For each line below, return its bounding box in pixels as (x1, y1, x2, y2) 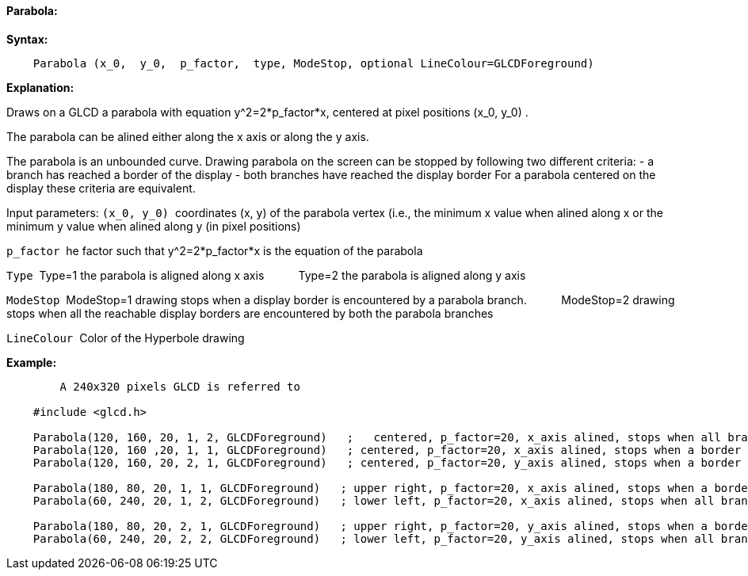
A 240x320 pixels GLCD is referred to (59, 380, 300, 393)
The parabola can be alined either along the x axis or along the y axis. (6, 129, 369, 143)
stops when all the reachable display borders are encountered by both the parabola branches (6, 306, 494, 320)
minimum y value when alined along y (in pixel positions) (6, 219, 301, 233)
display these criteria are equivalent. (6, 181, 196, 195)
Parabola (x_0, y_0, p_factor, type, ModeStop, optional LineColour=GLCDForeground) (32, 56, 594, 70)
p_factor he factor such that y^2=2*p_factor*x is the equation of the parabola (6, 243, 423, 257)
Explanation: (6, 80, 74, 94)
